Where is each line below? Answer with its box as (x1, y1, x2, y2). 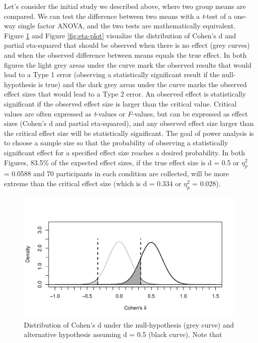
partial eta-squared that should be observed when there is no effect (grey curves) (4, 40, 250, 50)
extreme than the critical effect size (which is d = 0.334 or (4, 178, 181, 188)
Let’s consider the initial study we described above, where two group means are (4, 1, 246, 11)
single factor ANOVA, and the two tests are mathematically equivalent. (18, 20, 236, 31)
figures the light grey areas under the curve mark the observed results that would (4, 59, 252, 70)
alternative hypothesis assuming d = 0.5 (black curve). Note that (24, 329, 222, 340)
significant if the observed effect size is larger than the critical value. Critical (4, 98, 237, 109)
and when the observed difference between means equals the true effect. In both (4, 49, 247, 60)
